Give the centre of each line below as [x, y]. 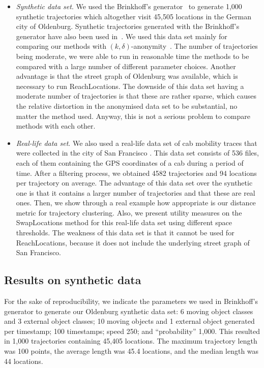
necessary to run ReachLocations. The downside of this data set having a [130, 86]
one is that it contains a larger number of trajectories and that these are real [136, 192]
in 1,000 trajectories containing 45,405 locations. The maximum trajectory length [131, 341]
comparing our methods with [61, 46]
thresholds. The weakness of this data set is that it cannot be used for [125, 233]
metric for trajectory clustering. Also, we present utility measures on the [129, 212]
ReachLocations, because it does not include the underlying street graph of [133, 242]
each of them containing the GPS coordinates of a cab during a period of [130, 162]
